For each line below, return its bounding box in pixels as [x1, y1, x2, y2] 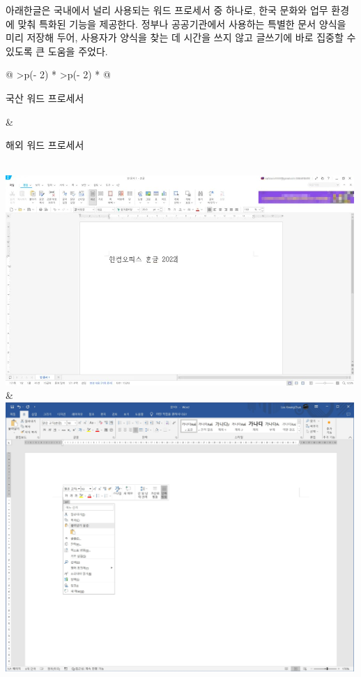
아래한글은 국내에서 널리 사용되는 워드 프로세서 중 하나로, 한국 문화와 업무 [6, 3, 328, 17]
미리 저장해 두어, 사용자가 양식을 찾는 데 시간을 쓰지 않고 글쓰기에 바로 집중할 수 [6, 30, 356, 45]
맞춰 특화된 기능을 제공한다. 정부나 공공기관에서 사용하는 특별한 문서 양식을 [17, 16, 346, 31]
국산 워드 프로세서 [6, 90, 84, 105]
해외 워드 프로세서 [6, 138, 84, 152]
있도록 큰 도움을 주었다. [6, 43, 108, 58]
